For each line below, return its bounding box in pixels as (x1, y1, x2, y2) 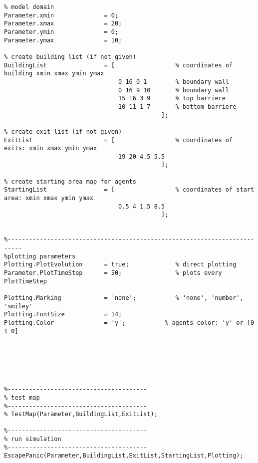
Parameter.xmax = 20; (4, 20, 122, 27)
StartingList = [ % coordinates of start (4, 186, 255, 194)
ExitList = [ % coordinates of (4, 136, 233, 144)
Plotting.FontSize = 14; (4, 311, 122, 318)
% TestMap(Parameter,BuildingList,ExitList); (4, 411, 158, 418)
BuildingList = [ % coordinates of (4, 61, 233, 69)
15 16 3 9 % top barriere (118, 95, 226, 102)
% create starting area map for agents (4, 178, 136, 185)
